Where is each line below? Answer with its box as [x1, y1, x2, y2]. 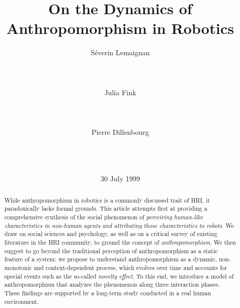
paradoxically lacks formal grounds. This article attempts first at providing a [4, 204, 208, 213]
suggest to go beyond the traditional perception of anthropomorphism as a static [4, 246, 218, 255]
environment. [4, 297, 39, 305]
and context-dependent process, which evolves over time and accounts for [33, 263, 227, 272]
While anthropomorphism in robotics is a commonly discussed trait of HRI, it [4, 196, 210, 204]
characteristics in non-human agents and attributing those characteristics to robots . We [4, 221, 234, 229]
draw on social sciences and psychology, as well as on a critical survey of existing [4, 229, 218, 238]
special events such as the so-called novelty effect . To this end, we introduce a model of [4, 272, 234, 280]
